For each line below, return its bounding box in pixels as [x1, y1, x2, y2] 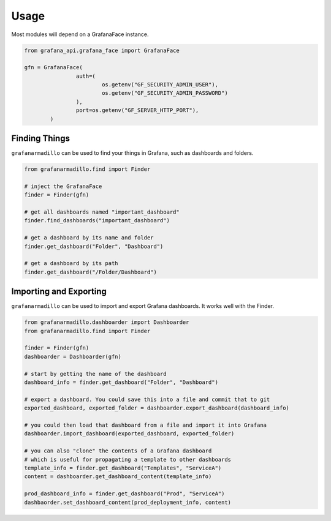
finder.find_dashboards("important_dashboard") [24, 217, 170, 224]
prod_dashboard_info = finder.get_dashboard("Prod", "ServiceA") [24, 490, 225, 497]
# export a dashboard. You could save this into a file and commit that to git [24, 395, 270, 403]
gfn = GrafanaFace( [24, 64, 83, 71]
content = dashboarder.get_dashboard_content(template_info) [24, 473, 212, 480]
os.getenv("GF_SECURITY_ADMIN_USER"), [101, 81, 219, 88]
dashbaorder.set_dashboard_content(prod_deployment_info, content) [24, 499, 232, 506]
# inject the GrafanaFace [24, 182, 102, 190]
